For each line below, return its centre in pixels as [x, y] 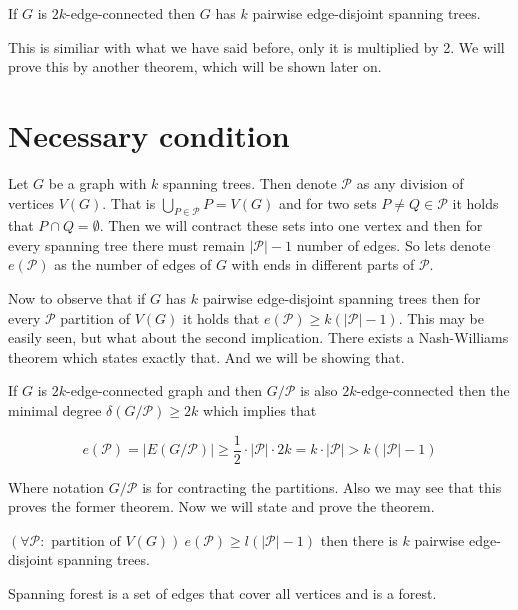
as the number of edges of [133, 264]
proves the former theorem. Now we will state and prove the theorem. [221, 506]
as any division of [410, 182]
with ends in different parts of [323, 264]
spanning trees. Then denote [250, 182]
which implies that [260, 410]
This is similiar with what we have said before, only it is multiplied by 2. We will [256, 46]
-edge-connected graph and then [164, 390]
